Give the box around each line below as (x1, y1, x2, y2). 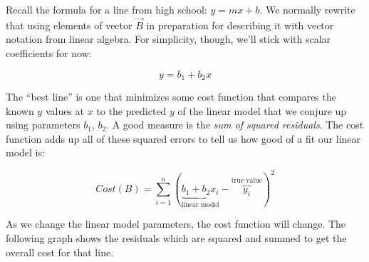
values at (45, 103, 85, 118)
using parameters (6, 117, 80, 132)
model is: (6, 145, 45, 160)
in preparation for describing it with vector (146, 17, 334, 32)
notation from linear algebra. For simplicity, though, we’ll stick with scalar (6, 31, 331, 46)
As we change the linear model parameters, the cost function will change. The (6, 216, 346, 231)
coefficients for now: (6, 46, 92, 60)
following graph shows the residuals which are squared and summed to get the (6, 230, 347, 245)
